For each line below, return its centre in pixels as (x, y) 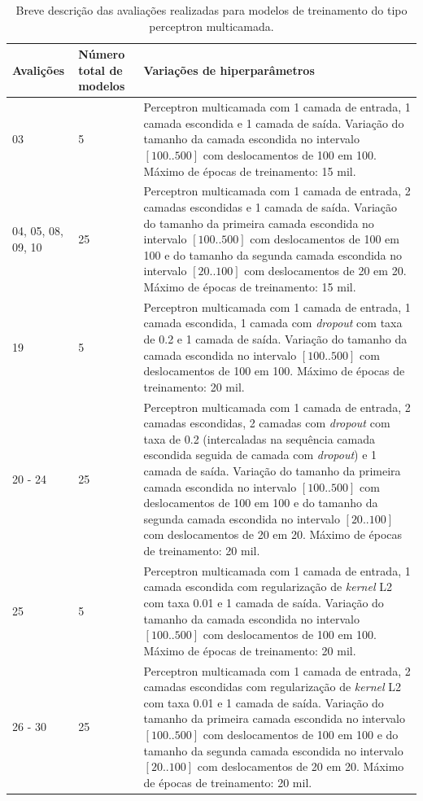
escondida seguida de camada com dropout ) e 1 (260, 455)
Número (102, 54)
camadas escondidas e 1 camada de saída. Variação (270, 207)
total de (100, 70)
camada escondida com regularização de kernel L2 (268, 587)
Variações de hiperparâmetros (229, 70)
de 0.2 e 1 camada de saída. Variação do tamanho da (275, 339)
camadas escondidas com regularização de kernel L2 (272, 687)
